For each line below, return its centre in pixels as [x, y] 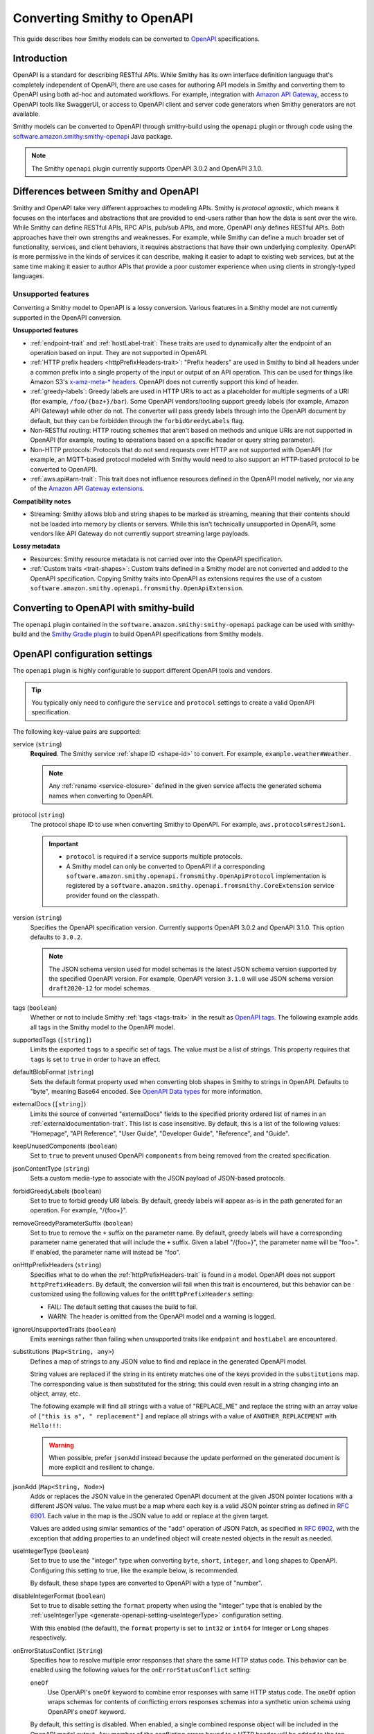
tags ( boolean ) [35, 1007]
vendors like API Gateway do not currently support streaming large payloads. [140, 533]
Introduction [40, 59]
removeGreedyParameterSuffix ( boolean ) [73, 1223]
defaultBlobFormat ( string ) [53, 1072]
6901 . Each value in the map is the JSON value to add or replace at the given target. [150, 1516]
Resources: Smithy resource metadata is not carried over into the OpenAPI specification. [157, 559]
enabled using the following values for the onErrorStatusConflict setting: [141, 1670]
